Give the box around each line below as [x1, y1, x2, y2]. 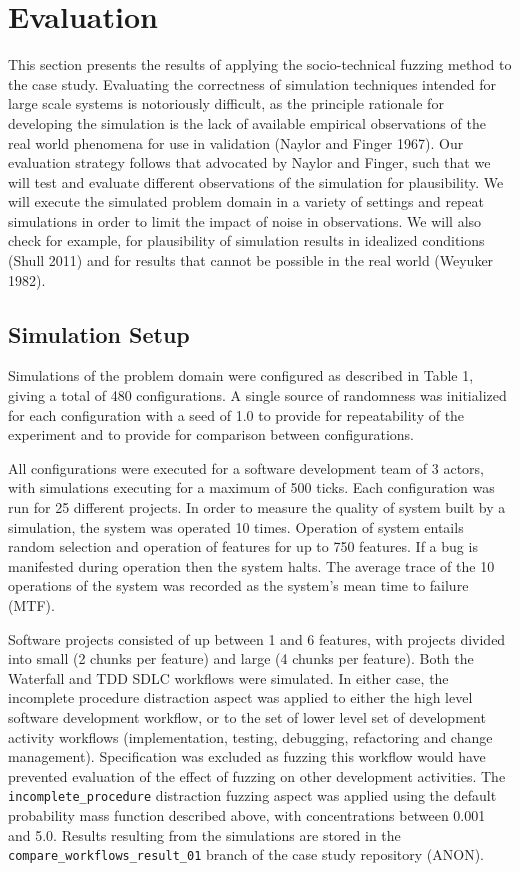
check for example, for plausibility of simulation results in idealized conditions [8, 230, 485, 251]
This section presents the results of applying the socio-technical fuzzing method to [8, 54, 512, 75]
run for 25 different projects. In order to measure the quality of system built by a [8, 497, 506, 518]
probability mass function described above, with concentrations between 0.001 [8, 804, 486, 825]
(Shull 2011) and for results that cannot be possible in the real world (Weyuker [8, 250, 494, 271]
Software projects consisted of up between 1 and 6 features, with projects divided [8, 628, 506, 649]
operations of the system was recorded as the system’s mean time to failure [8, 575, 469, 596]
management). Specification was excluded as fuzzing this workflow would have [8, 746, 486, 767]
